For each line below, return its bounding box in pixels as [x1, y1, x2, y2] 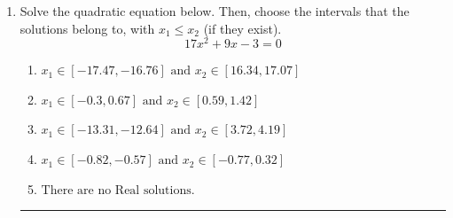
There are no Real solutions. [41, 183, 195, 197]
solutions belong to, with [20, 19, 155, 37]
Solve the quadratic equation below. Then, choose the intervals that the [20, 2, 410, 19]
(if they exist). [203, 19, 282, 37]
